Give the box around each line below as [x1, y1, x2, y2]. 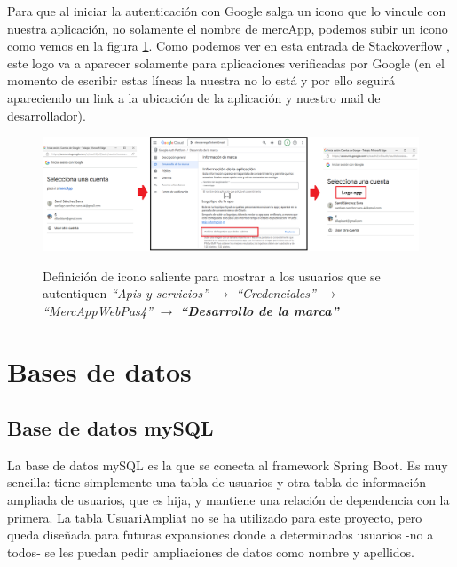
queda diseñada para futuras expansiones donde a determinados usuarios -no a [7, 525, 434, 544]
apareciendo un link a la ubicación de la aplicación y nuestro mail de [7, 88, 381, 106]
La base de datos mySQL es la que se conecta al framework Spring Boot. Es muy [7, 455, 448, 474]
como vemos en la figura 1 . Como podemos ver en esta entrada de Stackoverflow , [7, 36, 450, 55]
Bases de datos [7, 353, 192, 390]
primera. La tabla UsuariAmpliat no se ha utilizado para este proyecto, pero [7, 508, 422, 526]
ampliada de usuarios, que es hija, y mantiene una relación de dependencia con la [7, 491, 450, 509]
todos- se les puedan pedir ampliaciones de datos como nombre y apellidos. [7, 542, 415, 561]
